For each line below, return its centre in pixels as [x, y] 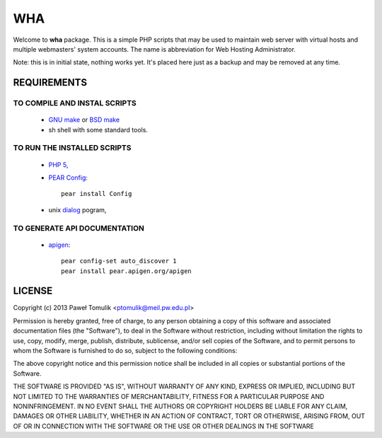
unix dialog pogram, [77, 209]
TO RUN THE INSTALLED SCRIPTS [72, 148]
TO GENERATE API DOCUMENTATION [79, 228]
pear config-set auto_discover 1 [119, 261]
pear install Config [97, 194]
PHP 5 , [58, 165]
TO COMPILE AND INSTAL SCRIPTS [75, 103]
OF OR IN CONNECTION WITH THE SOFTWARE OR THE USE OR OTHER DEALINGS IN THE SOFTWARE [164, 426]
